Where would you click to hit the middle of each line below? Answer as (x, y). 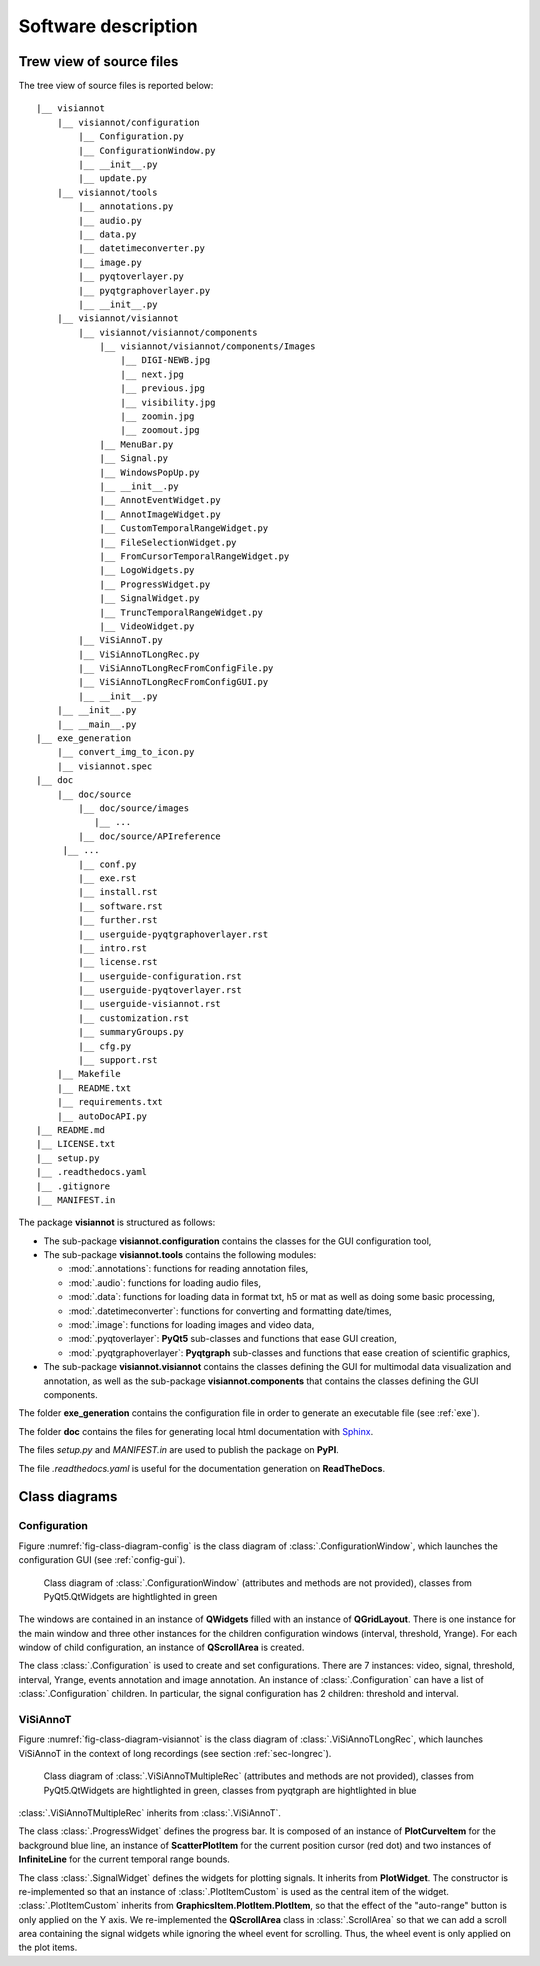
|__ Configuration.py (131, 136)
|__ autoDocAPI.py (102, 1116)
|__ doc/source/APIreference (150, 836)
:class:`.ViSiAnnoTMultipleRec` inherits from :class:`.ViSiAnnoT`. (150, 1812)
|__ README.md (70, 1129)
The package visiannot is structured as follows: (117, 1222)
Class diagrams (68, 1496)
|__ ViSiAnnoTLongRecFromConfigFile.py (176, 668)
